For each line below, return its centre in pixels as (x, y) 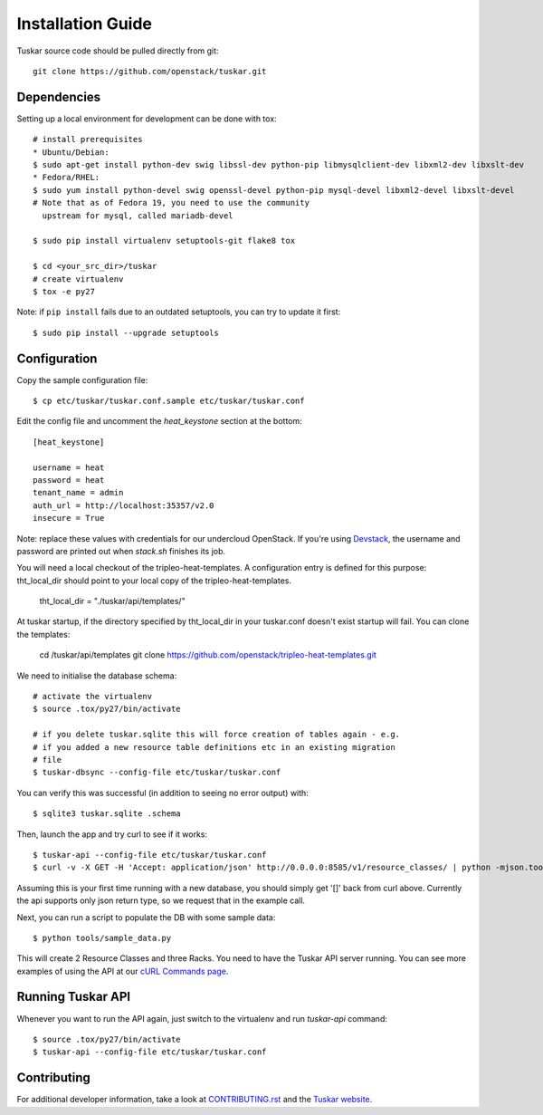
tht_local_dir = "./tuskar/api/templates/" (112, 601)
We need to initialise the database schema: (97, 676)
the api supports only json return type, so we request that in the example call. (161, 900)
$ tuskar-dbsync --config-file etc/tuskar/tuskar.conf (157, 773)
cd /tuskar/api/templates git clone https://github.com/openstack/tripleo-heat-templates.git (208, 655)
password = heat (69, 480)
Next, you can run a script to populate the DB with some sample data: (146, 917)
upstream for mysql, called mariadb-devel (138, 216)
